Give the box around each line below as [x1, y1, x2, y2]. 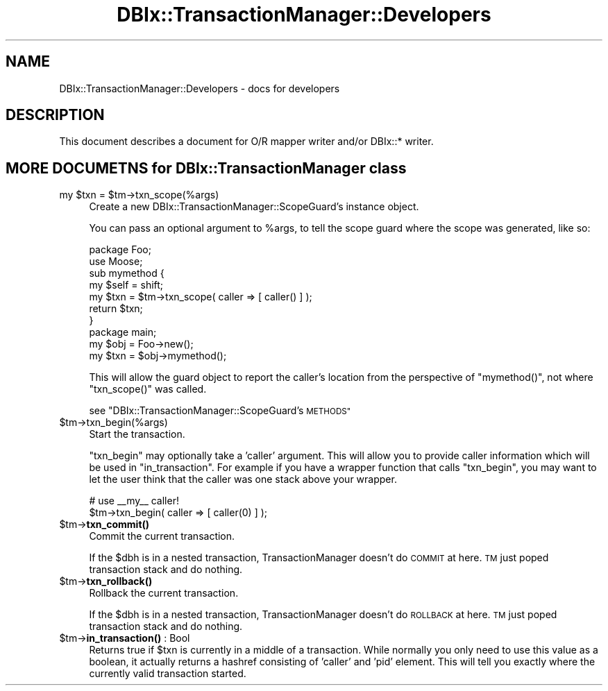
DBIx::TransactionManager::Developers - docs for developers [59, 82, 340, 94]
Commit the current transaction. [89, 530, 235, 543]
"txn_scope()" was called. [89, 383, 207, 395]
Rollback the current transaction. [89, 587, 239, 599]
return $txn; [89, 302, 143, 315]
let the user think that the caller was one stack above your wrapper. [89, 473, 397, 486]
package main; [89, 326, 157, 339]
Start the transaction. [89, 428, 185, 441]
